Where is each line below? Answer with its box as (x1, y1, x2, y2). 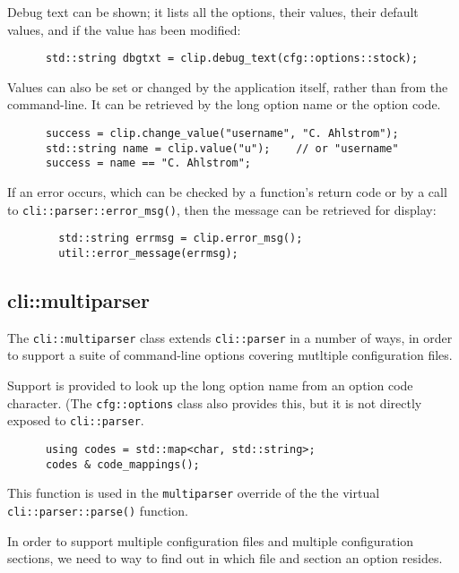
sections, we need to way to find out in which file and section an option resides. (7, 549, 443, 568)
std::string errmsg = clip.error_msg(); (58, 232, 303, 245)
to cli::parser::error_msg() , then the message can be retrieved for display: (7, 200, 437, 218)
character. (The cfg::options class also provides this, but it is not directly (7, 393, 422, 412)
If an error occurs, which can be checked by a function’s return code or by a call (7, 183, 447, 201)
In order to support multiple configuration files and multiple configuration (7, 531, 414, 550)
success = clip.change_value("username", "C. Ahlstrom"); (45, 127, 399, 141)
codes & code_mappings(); (45, 458, 200, 471)
